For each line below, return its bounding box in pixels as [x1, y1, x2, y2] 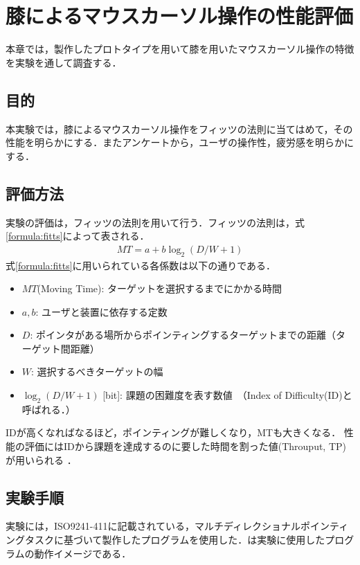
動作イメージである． [34, 546, 132, 560]
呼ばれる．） [21, 402, 75, 416]
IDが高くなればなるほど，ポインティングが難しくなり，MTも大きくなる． [6, 425, 341, 440]
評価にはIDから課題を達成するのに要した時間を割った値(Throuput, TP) [24, 439, 347, 454]
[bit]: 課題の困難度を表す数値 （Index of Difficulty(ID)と [102, 388, 352, 402]
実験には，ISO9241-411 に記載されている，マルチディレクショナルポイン [6, 519, 330, 533]
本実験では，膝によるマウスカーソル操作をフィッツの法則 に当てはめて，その [6, 121, 353, 136]
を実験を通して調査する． [6, 55, 122, 69]
